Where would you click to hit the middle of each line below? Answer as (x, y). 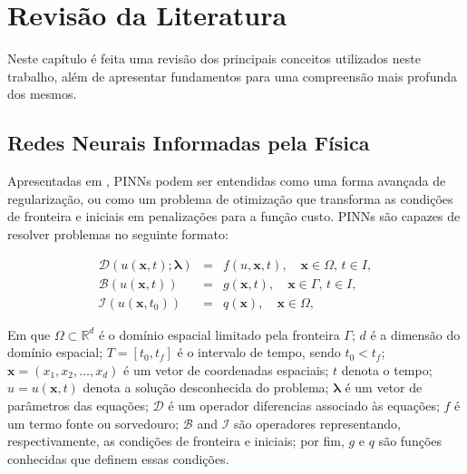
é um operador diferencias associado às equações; (304, 405)
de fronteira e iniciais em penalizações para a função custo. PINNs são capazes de (234, 216)
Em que (29, 334)
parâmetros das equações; (78, 405)
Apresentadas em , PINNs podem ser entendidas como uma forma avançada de (227, 181)
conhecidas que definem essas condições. (118, 458)
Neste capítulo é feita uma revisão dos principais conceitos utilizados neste (214, 58)
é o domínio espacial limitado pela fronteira (219, 334)
